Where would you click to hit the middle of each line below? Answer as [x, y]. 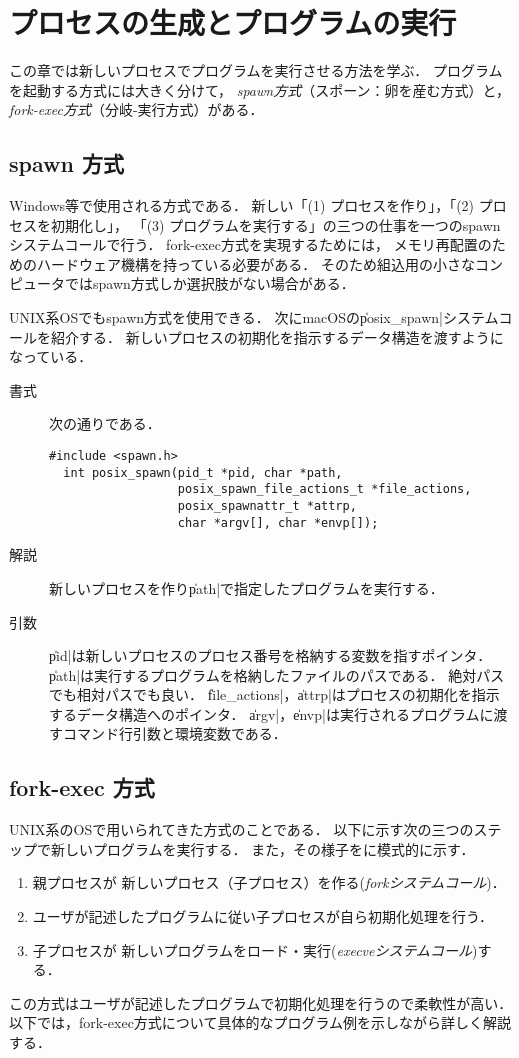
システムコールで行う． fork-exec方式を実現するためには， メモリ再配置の [250, 244]
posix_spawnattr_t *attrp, [267, 506]
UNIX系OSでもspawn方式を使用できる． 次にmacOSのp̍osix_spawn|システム [254, 317]
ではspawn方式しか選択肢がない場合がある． [209, 283]
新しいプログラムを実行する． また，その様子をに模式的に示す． [262, 848]
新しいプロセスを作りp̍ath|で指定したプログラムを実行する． [246, 587]
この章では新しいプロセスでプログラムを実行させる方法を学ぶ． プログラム [256, 70]
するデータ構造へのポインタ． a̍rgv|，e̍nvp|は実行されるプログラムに [271, 713]
